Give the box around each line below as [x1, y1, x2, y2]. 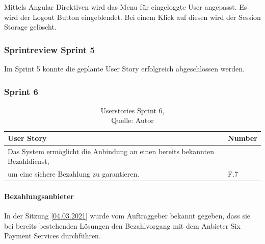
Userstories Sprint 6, [100, 105, 165, 115]
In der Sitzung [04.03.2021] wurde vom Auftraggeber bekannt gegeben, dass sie [4, 210, 251, 221]
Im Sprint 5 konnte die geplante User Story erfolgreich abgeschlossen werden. [4, 63, 245, 74]
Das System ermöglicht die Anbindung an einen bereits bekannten [8, 145, 214, 156]
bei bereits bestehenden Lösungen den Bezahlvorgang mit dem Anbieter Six [4, 220, 241, 231]
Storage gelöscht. [4, 21, 57, 32]
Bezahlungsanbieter [4, 190, 74, 201]
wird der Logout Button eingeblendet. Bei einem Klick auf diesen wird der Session [4, 11, 261, 22]
